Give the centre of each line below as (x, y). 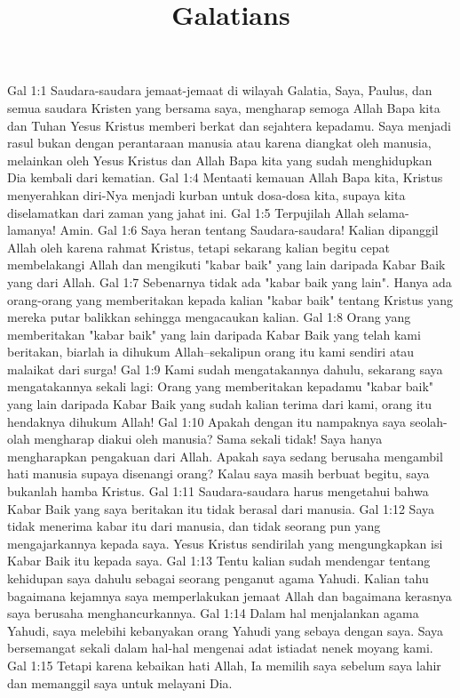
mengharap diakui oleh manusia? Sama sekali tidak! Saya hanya (208, 439)
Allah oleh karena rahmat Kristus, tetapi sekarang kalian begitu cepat (198, 247)
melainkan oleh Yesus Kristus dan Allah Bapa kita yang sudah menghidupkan (220, 160)
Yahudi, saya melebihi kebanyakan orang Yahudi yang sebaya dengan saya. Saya (226, 630)
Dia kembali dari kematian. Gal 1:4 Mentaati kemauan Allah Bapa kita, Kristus (225, 177)
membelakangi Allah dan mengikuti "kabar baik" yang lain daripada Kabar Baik (226, 265)
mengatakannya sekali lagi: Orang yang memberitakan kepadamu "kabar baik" (221, 386)
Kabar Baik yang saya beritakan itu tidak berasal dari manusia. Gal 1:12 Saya (221, 508)
